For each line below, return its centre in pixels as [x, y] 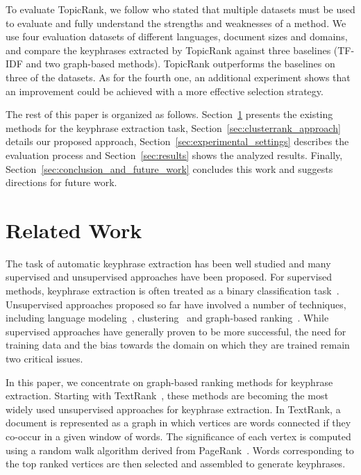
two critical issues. [44, 358]
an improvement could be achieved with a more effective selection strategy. [165, 91]
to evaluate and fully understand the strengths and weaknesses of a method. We [176, 23]
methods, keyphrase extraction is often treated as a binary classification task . [173, 291]
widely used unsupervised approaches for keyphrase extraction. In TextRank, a [173, 409]
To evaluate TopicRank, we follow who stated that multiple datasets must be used [180, 9]
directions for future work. [61, 182]
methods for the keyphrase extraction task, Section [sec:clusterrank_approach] [173, 127]
